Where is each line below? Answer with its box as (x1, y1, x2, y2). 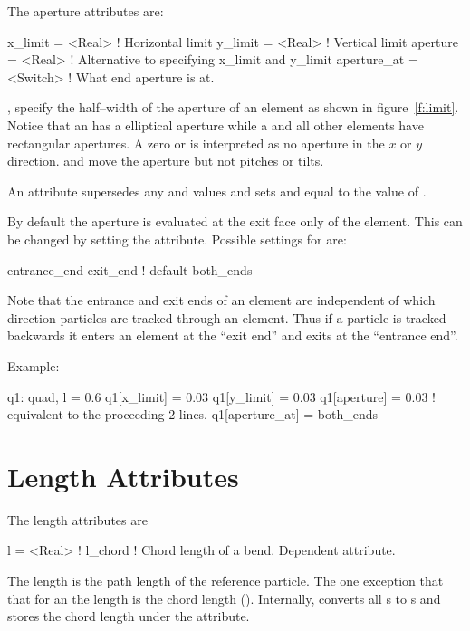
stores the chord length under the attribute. (7, 607, 250, 626)
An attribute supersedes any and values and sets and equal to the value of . (7, 181, 427, 200)
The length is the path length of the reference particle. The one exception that (7, 571, 444, 589)
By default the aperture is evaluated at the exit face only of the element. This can (7, 212, 463, 231)
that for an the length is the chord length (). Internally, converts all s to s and (7, 588, 441, 607)
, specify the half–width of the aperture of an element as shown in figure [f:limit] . (7, 98, 459, 117)
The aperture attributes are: (7, 2, 164, 20)
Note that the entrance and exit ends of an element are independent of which (7, 291, 436, 310)
